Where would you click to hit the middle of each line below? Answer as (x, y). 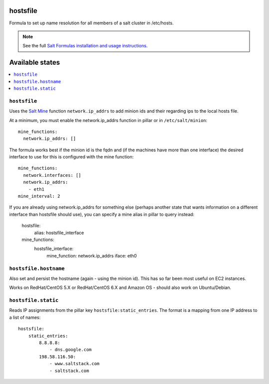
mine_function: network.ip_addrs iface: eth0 (92, 256)
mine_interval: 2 (39, 196)
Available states (35, 63)
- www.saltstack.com (74, 364)
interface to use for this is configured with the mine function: (71, 157)
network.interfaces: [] (52, 175)
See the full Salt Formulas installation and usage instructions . (85, 46)
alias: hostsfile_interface (59, 233)
